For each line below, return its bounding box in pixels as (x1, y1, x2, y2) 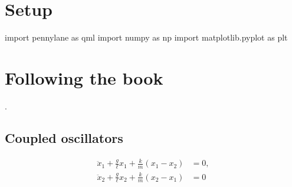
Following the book (5, 65, 163, 89)
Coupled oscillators (5, 128, 123, 146)
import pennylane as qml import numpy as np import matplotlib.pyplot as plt (5, 31, 288, 44)
